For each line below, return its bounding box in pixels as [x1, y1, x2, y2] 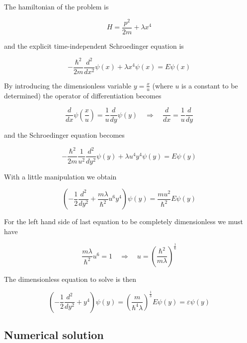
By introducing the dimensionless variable [4, 80, 132, 90]
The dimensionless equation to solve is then [4, 273, 136, 284]
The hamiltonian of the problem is [4, 1, 109, 11]
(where [152, 80, 173, 90]
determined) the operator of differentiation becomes [4, 90, 162, 100]
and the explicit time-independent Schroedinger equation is [4, 40, 184, 51]
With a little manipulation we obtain [4, 171, 117, 181]
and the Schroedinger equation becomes [4, 130, 125, 140]
